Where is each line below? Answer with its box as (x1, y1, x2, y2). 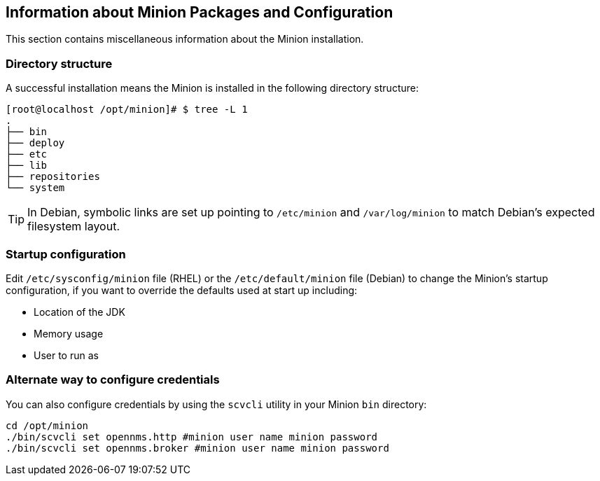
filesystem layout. (27, 219, 120, 234)
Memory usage (34, 327, 104, 340)
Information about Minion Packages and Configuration (6, 4, 393, 21)
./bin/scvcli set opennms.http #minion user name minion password (6, 431, 378, 442)
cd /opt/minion (6, 419, 89, 431)
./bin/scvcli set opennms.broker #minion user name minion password (6, 442, 389, 454)
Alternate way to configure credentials (6, 372, 220, 387)
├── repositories (6, 171, 100, 183)
